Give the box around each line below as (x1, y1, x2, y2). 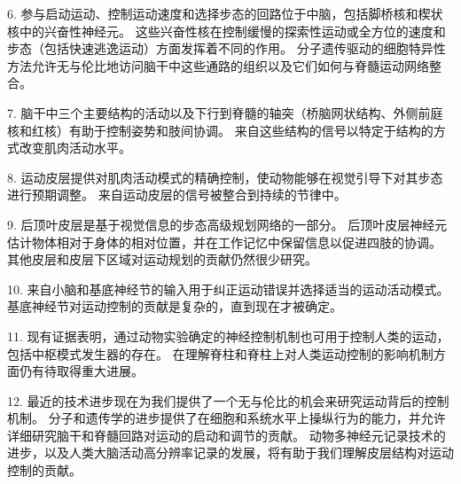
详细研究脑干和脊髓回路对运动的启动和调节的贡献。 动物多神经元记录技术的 (7, 425, 446, 444)
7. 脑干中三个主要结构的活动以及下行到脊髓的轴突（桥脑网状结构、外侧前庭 (7, 103, 443, 121)
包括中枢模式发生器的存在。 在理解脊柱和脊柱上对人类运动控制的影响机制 (7, 344, 434, 363)
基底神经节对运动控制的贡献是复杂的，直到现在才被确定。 (7, 297, 342, 316)
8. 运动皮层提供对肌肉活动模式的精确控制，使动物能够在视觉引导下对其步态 (7, 168, 443, 186)
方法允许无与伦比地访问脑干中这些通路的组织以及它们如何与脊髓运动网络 (7, 56, 429, 74)
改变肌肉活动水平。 (19, 138, 131, 157)
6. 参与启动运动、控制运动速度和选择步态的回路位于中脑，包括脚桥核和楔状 (7, 4, 443, 22)
